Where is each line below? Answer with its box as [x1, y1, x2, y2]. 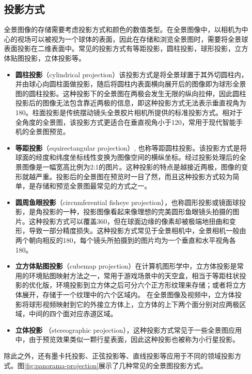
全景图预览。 [29, 126, 70, 136]
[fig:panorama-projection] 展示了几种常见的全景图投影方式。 [24, 360, 207, 370]
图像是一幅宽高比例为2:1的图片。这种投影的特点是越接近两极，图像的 [22, 161, 241, 171]
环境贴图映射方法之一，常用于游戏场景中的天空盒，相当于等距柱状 [29, 270, 239, 280]
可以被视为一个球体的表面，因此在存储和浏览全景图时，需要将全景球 [31, 34, 248, 44]
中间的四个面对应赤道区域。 [29, 308, 117, 319]
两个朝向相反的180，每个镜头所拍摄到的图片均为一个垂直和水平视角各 [15, 235, 236, 245]
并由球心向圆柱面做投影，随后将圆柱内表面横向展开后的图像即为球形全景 [15, 79, 246, 89]
